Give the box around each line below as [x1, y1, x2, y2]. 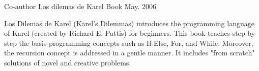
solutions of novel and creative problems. [4, 57, 131, 67]
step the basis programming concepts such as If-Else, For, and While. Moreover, [4, 37, 253, 48]
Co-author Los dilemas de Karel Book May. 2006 [4, 1, 156, 11]
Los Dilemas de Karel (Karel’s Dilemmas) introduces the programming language [4, 18, 254, 28]
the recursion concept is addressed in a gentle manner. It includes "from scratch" [4, 47, 255, 58]
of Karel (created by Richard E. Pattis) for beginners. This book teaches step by [4, 28, 255, 38]
